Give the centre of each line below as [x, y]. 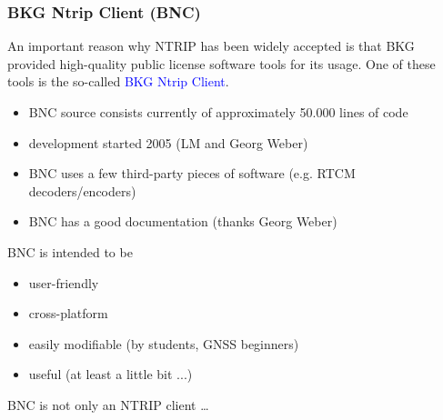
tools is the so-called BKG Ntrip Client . [118, 81]
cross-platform [68, 313]
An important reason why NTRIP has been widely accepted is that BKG [211, 46]
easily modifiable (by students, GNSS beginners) [164, 343]
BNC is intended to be [70, 251]
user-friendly [64, 282]
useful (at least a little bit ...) [111, 374]
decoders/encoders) [82, 190]
